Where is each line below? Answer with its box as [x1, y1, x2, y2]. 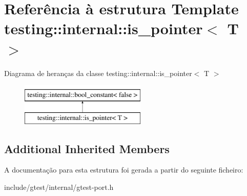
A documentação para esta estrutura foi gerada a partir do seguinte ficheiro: [4, 164, 243, 175]
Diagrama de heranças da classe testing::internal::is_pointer [4, 67, 192, 78]
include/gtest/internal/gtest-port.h [4, 182, 114, 192]
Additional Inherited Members [4, 140, 170, 156]
